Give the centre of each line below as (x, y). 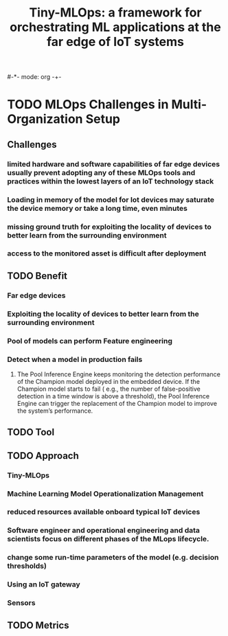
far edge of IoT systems (115, 42)
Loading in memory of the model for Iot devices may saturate (111, 199)
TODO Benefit (37, 276)
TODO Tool (31, 432)
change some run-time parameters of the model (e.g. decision (113, 558)
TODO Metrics (38, 625)
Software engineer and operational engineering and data (104, 530)
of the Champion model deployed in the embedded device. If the (109, 381)
